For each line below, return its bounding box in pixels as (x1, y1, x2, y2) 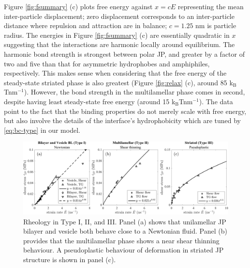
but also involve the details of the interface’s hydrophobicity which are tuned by (4, 115, 241, 126)
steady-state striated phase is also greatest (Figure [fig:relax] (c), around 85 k (4, 77, 233, 87)
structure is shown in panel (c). (23, 254, 116, 264)
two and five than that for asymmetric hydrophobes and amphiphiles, (4, 58, 210, 68)
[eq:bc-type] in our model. (4, 125, 80, 135)
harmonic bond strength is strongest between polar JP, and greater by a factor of (4, 48, 245, 59)
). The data (199, 96, 233, 106)
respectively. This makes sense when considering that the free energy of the (4, 68, 227, 78)
